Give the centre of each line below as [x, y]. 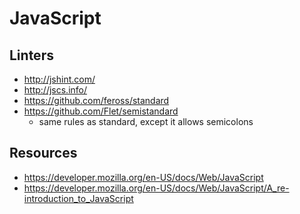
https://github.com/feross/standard [96, 100]
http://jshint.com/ [59, 79]
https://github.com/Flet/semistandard [101, 111]
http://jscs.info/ [55, 90]
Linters [31, 55]
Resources [43, 153]
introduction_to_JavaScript [78, 198]
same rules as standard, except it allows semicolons [146, 121]
